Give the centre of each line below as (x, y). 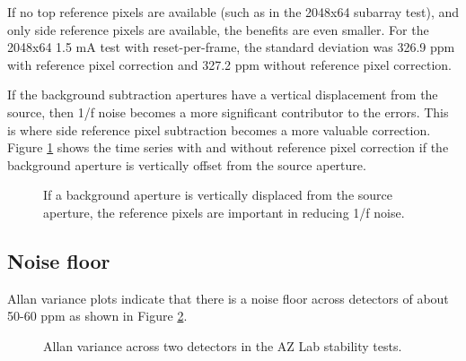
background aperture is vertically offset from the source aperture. (187, 164)
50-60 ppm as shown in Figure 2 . (97, 316)
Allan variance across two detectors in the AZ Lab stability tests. (223, 345)
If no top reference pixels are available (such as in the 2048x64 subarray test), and (233, 12)
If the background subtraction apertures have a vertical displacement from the (223, 95)
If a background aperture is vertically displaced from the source (218, 195)
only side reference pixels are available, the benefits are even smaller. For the (218, 29)
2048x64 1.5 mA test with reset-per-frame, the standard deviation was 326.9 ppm (231, 47)
